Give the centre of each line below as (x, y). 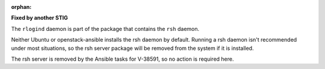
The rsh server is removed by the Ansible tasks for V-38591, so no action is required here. (122, 59)
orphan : (21, 7)
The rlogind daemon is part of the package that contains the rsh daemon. (105, 29)
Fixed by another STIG (40, 18)
